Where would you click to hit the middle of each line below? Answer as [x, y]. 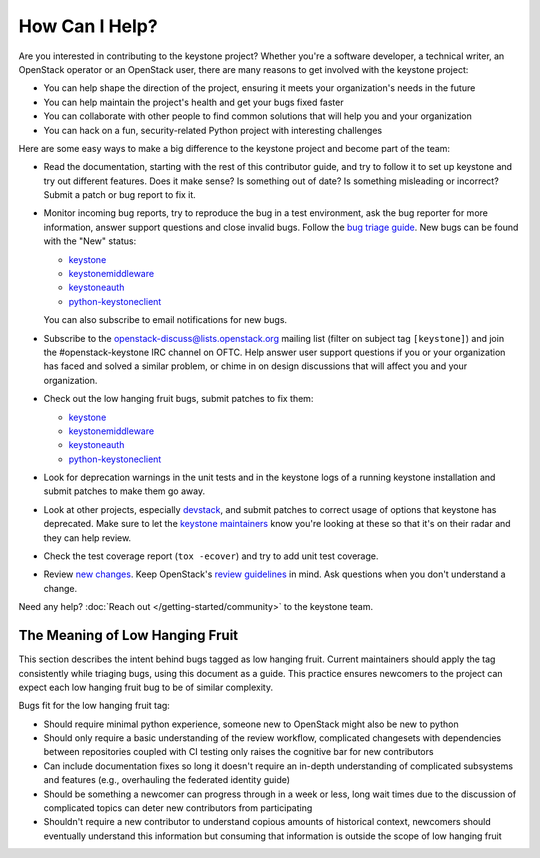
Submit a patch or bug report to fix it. [120, 195]
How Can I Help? [88, 26]
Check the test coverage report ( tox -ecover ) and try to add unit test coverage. [211, 556]
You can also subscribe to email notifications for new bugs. [165, 320]
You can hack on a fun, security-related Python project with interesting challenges [213, 130]
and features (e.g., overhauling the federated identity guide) [166, 780]
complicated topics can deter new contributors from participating [178, 808]
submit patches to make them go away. [124, 491]
